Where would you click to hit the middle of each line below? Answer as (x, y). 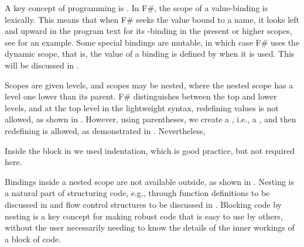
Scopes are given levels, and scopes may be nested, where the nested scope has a (149, 85)
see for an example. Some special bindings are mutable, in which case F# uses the (152, 42)
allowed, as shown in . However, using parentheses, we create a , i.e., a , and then (151, 119)
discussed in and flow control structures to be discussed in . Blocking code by (144, 204)
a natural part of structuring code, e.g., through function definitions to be (137, 193)
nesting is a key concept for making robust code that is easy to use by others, (144, 216)
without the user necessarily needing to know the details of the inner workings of (150, 227)
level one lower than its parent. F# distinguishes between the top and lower (141, 96)
